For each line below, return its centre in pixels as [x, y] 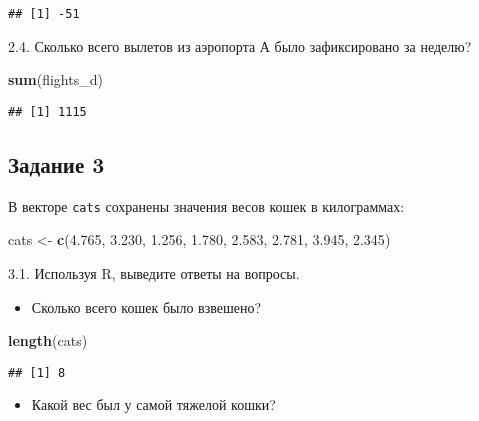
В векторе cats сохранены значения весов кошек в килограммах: [206, 205]
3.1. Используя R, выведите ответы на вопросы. [154, 272]
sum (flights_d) [55, 79]
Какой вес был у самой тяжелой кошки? [153, 404]
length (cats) [48, 340]
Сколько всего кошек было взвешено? [146, 306]
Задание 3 [56, 163]
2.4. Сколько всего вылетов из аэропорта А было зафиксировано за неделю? [240, 45]
